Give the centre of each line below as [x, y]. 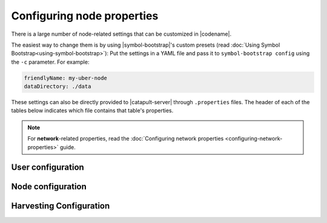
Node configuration [49, 187]
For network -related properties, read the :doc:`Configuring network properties [126, 139]
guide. [68, 147]
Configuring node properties [85, 16]
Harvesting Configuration [61, 206]
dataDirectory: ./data [58, 87]
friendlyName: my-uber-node [65, 78]
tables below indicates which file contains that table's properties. [92, 111]
